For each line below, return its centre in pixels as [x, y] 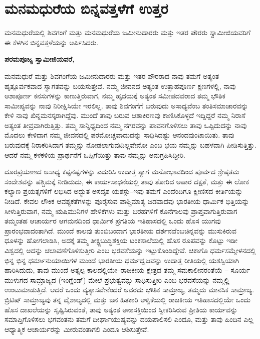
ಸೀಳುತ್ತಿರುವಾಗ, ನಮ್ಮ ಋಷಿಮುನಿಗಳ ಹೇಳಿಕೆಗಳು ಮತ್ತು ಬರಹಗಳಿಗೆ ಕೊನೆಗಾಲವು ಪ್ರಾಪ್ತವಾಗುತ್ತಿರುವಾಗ [121, 211]
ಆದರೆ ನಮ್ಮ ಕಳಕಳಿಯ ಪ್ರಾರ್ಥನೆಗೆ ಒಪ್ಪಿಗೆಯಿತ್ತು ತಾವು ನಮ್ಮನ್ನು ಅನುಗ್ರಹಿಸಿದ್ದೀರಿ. [95, 154]
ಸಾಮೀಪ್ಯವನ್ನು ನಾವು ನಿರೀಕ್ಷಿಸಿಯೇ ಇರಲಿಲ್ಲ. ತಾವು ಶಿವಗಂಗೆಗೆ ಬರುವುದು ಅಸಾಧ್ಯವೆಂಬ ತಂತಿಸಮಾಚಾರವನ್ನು [126, 105]
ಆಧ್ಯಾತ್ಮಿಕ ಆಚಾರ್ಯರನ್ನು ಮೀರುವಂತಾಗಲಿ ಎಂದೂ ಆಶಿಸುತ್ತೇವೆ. [77, 329]
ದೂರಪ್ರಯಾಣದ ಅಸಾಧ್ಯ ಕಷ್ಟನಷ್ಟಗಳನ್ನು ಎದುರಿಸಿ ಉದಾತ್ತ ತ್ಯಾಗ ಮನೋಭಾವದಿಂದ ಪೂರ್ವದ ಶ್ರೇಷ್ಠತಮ [122, 172]
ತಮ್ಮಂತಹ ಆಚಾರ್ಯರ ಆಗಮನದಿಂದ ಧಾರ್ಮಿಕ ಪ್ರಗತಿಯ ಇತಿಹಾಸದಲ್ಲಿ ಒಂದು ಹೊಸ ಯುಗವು [113, 221]
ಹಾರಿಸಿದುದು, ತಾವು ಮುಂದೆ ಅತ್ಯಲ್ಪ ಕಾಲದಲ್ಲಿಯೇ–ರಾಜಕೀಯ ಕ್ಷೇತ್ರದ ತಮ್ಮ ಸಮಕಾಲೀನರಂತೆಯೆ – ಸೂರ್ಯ [127, 270]
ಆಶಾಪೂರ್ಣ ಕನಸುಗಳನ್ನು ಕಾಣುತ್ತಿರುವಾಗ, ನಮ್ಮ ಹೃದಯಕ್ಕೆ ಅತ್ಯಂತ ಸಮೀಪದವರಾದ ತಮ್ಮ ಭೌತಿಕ [115, 96]
